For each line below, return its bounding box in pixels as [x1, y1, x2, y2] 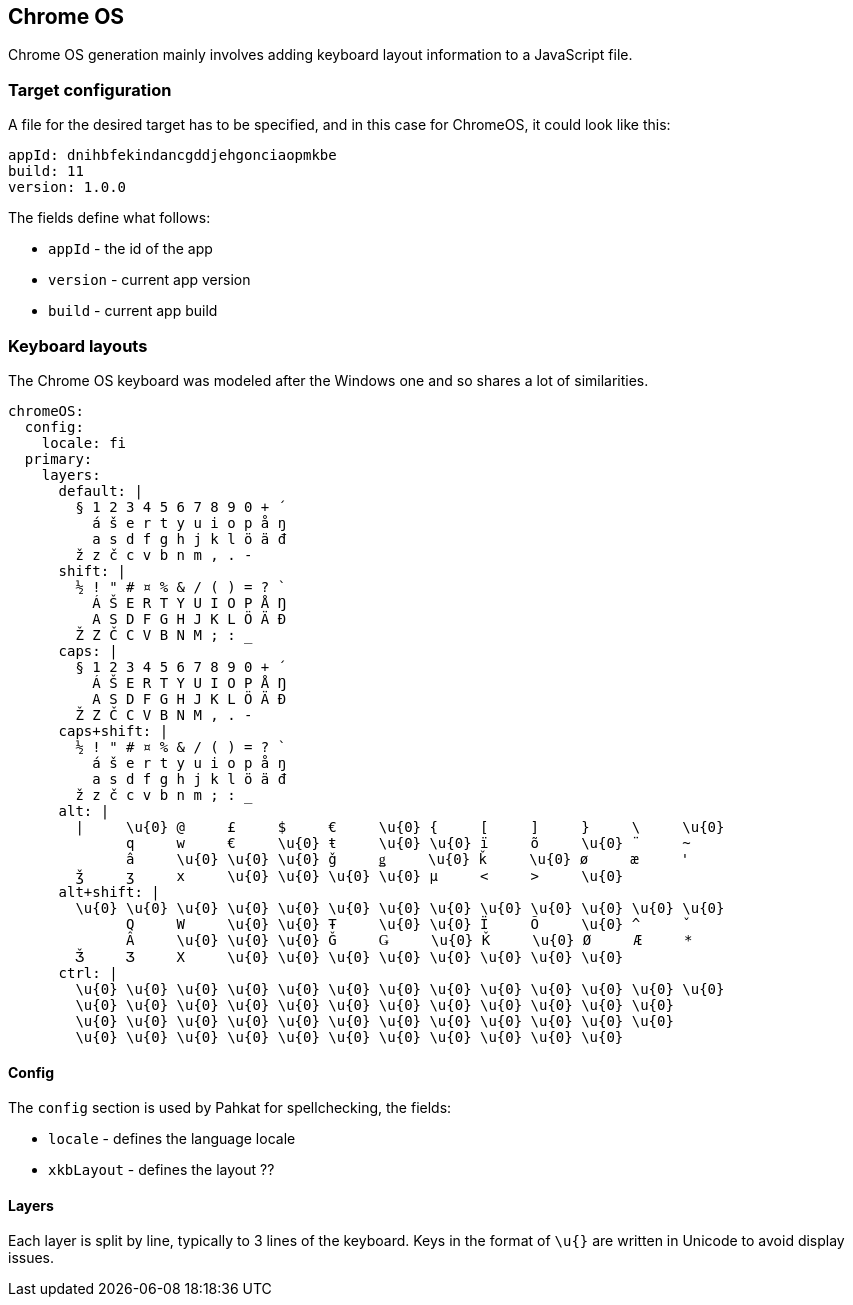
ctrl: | [58, 964, 118, 981]
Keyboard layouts [8, 335, 148, 356]
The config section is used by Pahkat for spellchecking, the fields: [8, 1099, 452, 1117]
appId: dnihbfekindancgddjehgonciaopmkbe [8, 147, 337, 164]
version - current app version [48, 271, 251, 289]
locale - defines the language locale [48, 1130, 296, 1148]
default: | [58, 482, 143, 499]
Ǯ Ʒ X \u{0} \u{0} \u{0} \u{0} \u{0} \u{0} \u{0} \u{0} [75, 948, 624, 965]
